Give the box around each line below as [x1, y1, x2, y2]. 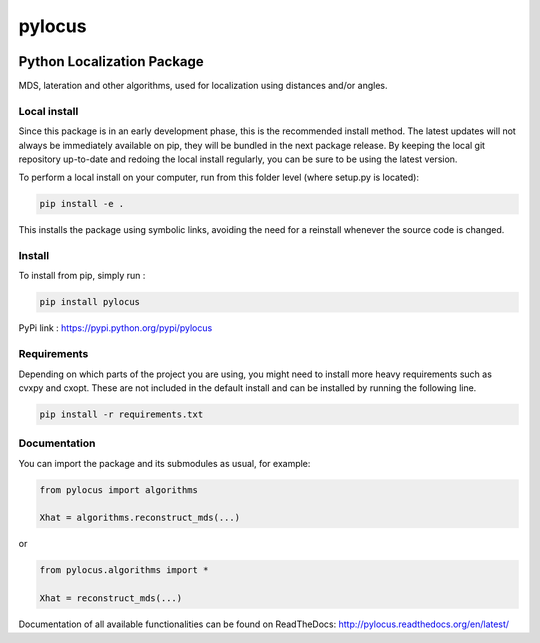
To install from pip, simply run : [18, 270, 146, 282]
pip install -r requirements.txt [39, 408, 204, 420]
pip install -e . [39, 198, 125, 210]
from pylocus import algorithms [39, 484, 199, 495]
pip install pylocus [39, 296, 140, 308]
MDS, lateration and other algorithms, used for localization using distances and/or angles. [18, 80, 389, 92]
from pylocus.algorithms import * [39, 565, 209, 576]
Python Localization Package [18, 53, 204, 70]
